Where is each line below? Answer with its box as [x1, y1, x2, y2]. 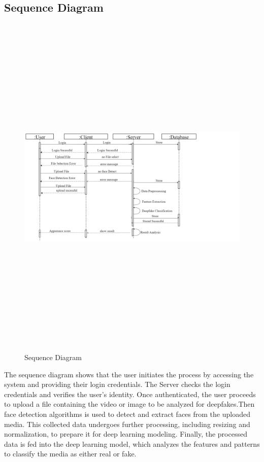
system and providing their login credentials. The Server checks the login [4, 379, 230, 389]
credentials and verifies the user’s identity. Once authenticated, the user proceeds [4, 388, 256, 399]
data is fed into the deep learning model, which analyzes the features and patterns [4, 438, 260, 449]
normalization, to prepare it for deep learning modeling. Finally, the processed [4, 429, 247, 439]
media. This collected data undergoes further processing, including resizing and [4, 418, 250, 429]
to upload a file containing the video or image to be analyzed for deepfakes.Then [4, 399, 255, 409]
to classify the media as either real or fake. [4, 448, 137, 459]
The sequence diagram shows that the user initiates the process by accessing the [4, 369, 254, 379]
